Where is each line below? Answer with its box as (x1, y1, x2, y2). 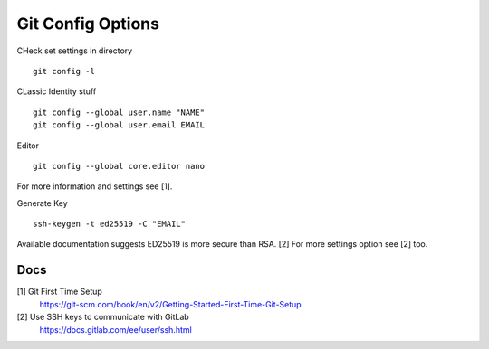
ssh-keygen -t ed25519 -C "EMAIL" (33, 219, 186, 230)
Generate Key (16, 197, 68, 208)
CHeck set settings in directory (16, 45, 133, 56)
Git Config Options (16, 14, 160, 33)
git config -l (33, 66, 95, 76)
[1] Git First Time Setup (16, 286, 103, 297)
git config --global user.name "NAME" (33, 107, 206, 118)
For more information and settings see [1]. (16, 181, 173, 192)
